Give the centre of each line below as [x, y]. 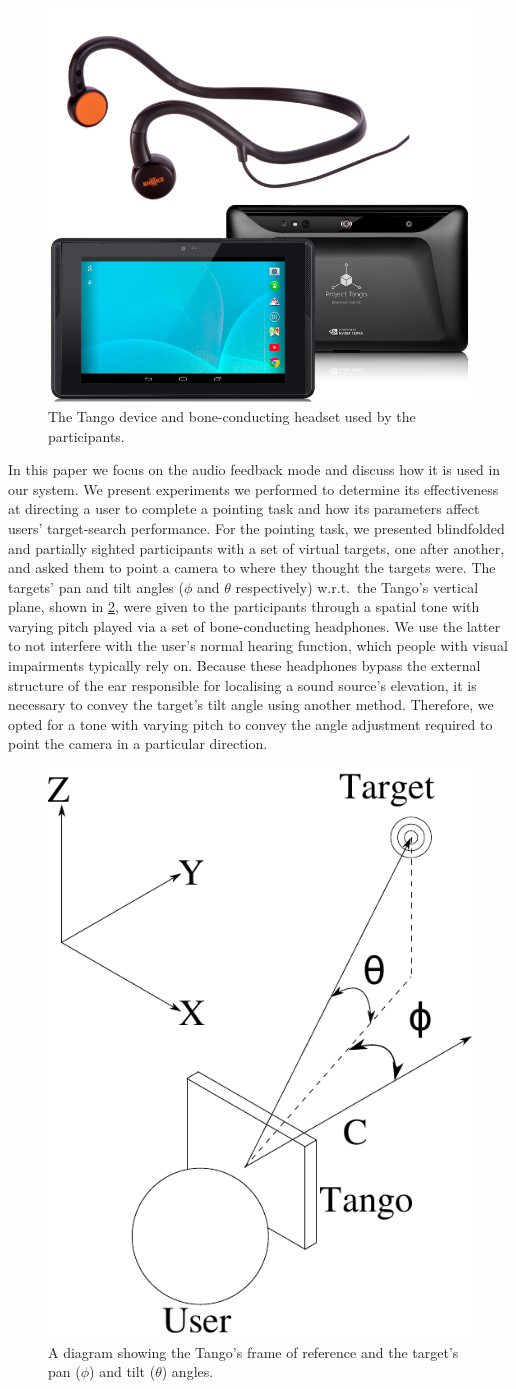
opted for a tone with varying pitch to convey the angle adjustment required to [250, 723]
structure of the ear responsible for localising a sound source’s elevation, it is [242, 684]
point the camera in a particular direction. [138, 743]
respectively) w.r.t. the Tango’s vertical [357, 586]
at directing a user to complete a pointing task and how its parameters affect [244, 508]
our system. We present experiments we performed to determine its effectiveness [253, 488]
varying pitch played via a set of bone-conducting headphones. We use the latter [254, 625]
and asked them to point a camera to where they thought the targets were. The [252, 567]
